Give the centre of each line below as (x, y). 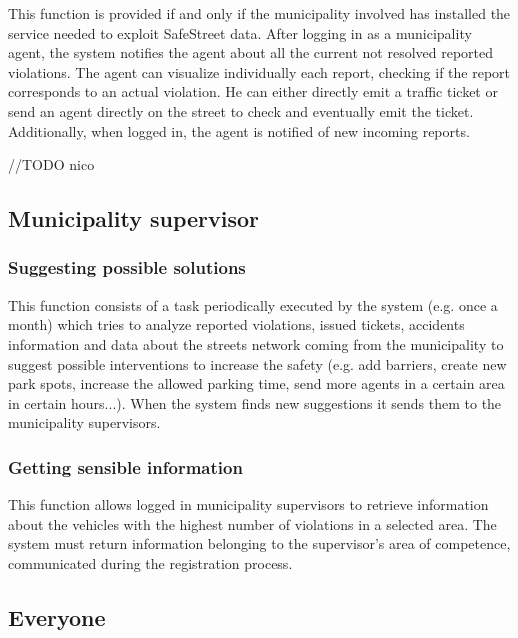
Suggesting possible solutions (127, 267)
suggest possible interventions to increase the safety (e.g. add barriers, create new (257, 363)
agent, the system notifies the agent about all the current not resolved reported (251, 52)
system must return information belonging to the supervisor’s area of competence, (259, 543)
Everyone (57, 616)
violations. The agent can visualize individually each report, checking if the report (259, 71)
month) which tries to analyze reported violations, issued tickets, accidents (236, 324)
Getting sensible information (125, 466)
